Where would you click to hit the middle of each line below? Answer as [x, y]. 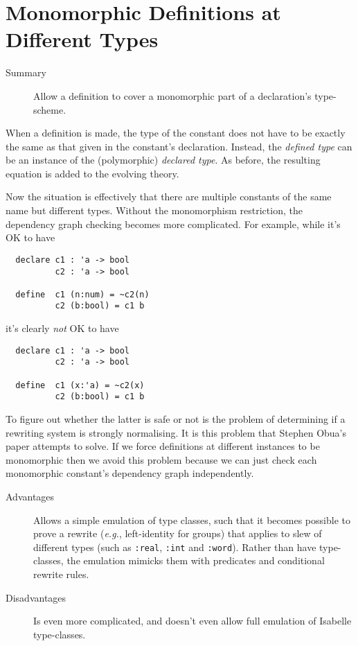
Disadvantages [36, 597]
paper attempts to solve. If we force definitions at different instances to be [163, 446]
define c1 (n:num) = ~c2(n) [82, 294]
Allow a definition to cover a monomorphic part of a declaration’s [172, 95]
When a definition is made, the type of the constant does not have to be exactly [176, 133]
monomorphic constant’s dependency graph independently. [130, 473]
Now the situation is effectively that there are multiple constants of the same [169, 197]
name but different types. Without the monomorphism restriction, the [154, 210]
